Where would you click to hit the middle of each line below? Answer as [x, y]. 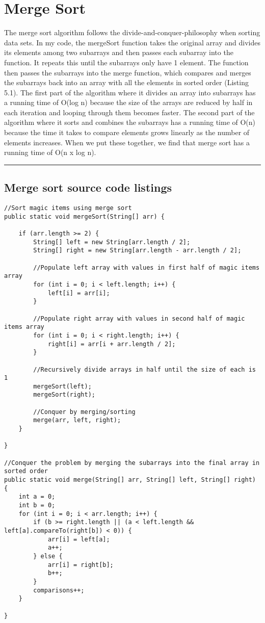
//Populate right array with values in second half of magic [139, 318]
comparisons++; [59, 590]
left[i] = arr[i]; [79, 293]
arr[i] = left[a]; [79, 539]
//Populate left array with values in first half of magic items [147, 267]
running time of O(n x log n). [50, 152]
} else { [48, 556]
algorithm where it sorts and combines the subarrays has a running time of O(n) [130, 122]
